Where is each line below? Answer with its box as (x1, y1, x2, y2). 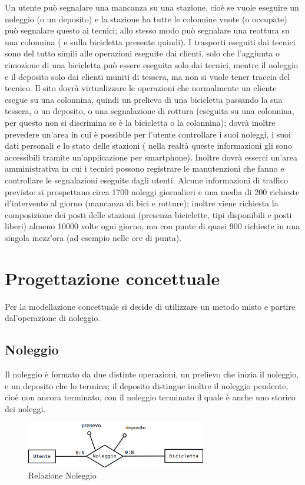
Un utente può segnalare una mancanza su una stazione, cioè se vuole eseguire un (5, 1, 299, 13)
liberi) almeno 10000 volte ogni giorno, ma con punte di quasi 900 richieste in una (5, 220, 300, 232)
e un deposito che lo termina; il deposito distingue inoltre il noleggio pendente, (5, 379, 289, 392)
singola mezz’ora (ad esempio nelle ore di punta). (5, 231, 182, 243)
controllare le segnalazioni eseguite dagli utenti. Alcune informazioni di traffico (5, 173, 288, 186)
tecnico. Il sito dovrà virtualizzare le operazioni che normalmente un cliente (5, 82, 277, 94)
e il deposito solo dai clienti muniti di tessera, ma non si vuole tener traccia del (5, 70, 290, 82)
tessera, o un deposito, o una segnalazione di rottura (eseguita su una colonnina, (5, 105, 294, 117)
